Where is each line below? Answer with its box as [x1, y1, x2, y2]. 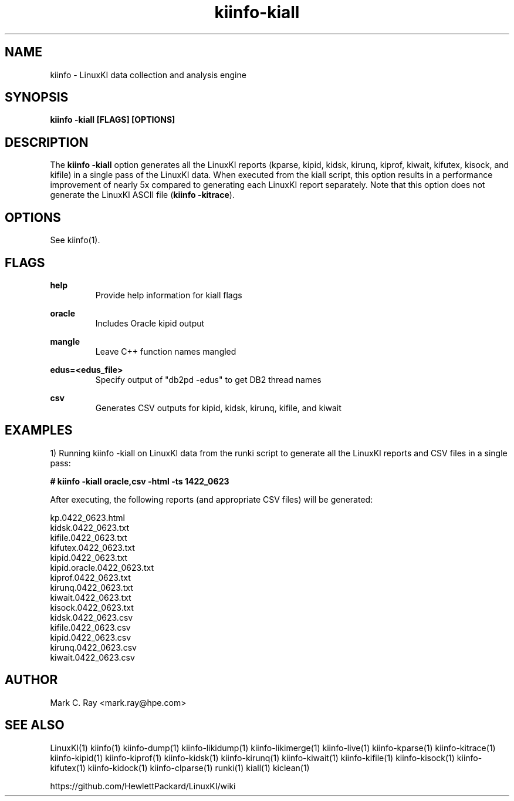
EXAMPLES [5, 423, 73, 438]
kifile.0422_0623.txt [50, 532, 127, 543]
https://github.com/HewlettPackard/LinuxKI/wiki [50, 780, 236, 791]
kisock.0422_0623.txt [50, 602, 134, 612]
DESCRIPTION [5, 134, 89, 150]
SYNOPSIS [5, 90, 69, 105]
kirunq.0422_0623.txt [50, 582, 133, 593]
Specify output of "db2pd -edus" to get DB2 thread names [95, 374, 322, 385]
